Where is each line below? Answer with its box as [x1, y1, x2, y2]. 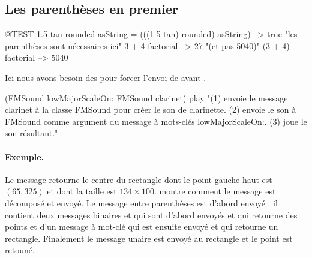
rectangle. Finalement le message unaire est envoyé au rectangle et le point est [5, 232, 293, 244]
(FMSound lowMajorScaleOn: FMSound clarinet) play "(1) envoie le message [5, 91, 288, 104]
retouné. [5, 244, 35, 256]
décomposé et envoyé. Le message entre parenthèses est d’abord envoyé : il [5, 196, 278, 209]
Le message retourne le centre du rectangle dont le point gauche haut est [5, 173, 272, 185]
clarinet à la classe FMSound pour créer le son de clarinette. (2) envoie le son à [5, 103, 296, 116]
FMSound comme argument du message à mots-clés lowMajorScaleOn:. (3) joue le [5, 115, 307, 127]
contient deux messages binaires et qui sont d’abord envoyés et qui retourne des [5, 208, 298, 221]
